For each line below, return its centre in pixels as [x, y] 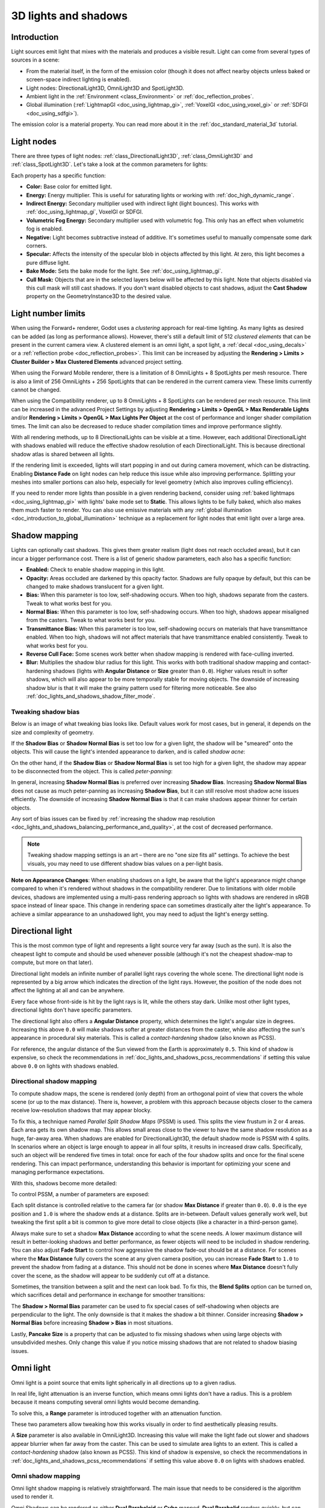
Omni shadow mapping [46, 1476]
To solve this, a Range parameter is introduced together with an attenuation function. [116, 1413]
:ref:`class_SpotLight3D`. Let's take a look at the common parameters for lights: [109, 164]
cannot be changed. [36, 390]
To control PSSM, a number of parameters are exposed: [80, 1194]
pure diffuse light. [48, 262]
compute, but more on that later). [52, 963]
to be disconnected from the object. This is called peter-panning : [92, 771]
